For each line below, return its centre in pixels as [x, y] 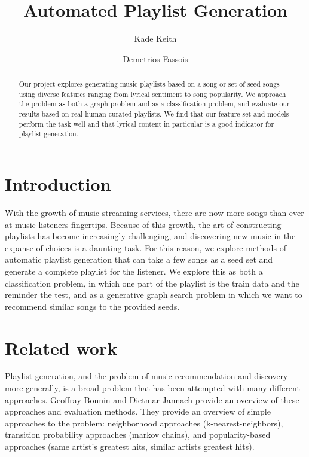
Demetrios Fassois [155, 58]
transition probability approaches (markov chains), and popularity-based [138, 435]
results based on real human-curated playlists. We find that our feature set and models [154, 114]
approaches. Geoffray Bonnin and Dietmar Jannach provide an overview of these [152, 399]
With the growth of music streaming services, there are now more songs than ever [154, 212]
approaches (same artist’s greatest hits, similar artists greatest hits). [130, 447]
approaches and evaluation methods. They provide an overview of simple [138, 411]
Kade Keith [155, 39]
